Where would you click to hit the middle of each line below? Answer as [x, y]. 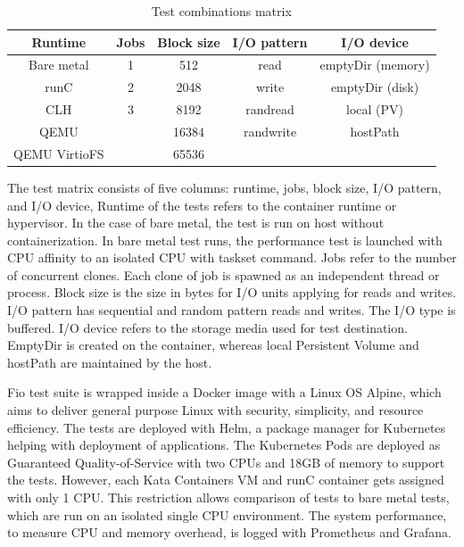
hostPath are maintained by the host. [110, 362]
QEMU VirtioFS [59, 153]
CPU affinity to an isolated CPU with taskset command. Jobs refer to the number [232, 257]
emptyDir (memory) [375, 65]
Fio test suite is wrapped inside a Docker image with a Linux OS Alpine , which [224, 392]
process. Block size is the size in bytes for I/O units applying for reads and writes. [232, 292]
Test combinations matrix [221, 11]
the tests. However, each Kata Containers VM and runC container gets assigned [226, 480]
